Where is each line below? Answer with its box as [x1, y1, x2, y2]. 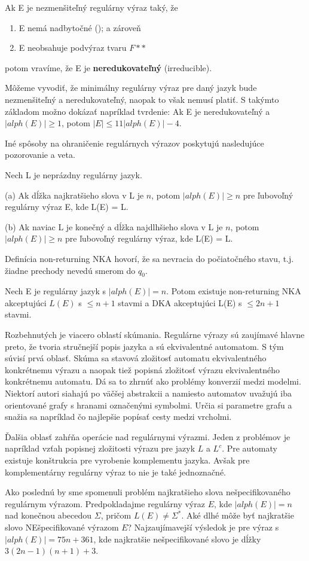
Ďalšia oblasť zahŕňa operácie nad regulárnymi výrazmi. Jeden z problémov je [5, 430, 290, 443]
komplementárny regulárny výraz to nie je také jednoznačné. [5, 465, 226, 478]
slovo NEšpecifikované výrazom [5, 520, 119, 533]
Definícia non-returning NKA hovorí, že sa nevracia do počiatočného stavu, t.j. [5, 252, 294, 264]
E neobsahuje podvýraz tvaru [19, 41, 127, 54]
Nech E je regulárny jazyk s [5, 285, 106, 297]
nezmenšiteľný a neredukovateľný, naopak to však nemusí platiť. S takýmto [5, 93, 279, 105]
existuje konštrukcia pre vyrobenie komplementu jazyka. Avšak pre [5, 454, 250, 467]
